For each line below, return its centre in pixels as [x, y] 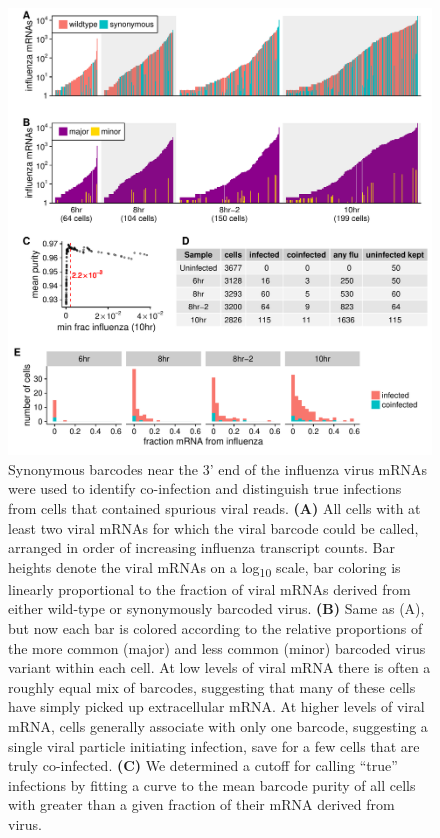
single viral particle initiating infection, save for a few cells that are [214, 745]
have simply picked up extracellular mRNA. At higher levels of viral [216, 706]
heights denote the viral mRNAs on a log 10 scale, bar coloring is [204, 568]
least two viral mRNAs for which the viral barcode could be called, [213, 527]
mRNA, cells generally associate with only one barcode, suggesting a [218, 726]
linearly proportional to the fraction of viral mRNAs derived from [209, 588]
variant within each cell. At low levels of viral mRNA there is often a [219, 667]
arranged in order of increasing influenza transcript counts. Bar [201, 547]
